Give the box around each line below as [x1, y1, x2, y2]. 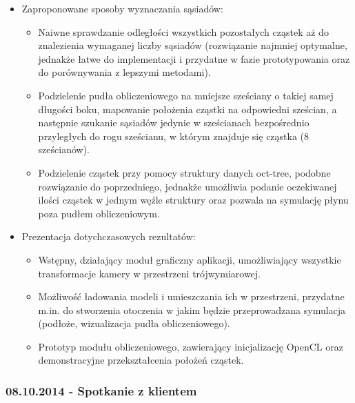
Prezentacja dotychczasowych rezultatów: [21, 229, 196, 244]
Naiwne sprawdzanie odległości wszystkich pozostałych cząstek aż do [38, 24, 329, 39]
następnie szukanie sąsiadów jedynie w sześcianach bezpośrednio [38, 115, 310, 130]
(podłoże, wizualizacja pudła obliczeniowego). [38, 316, 230, 331]
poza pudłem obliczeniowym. [38, 206, 160, 220]
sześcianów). [38, 142, 90, 157]
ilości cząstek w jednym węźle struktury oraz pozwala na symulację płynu [38, 193, 349, 207]
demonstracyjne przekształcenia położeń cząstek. [38, 353, 244, 367]
